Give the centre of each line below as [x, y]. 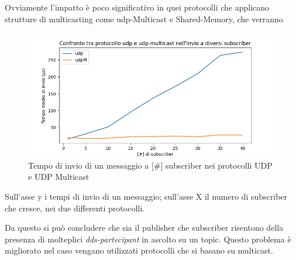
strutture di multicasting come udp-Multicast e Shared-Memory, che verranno [144, 18]
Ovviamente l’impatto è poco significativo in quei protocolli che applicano [137, 7]
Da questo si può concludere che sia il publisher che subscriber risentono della [144, 227]
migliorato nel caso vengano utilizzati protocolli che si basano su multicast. [139, 250]
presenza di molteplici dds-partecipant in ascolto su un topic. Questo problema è [148, 239]
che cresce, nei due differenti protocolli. [75, 208]
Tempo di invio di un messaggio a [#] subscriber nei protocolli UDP [150, 165]
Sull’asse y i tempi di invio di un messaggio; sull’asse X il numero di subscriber [146, 196]
